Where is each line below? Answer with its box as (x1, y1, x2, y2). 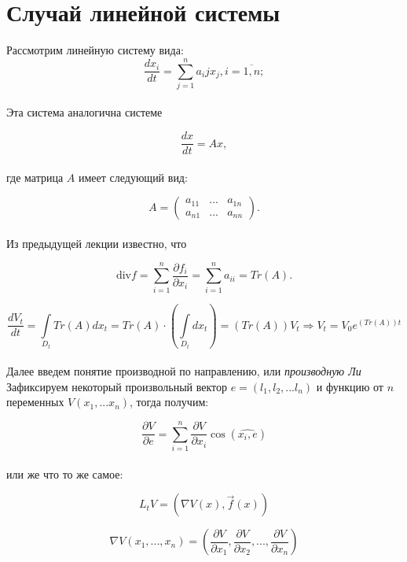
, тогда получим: (130, 394, 209, 410)
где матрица (6, 168, 64, 185)
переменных (6, 394, 64, 410)
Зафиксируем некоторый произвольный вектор (6, 378, 227, 394)
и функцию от (316, 378, 383, 394)
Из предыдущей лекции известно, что (6, 235, 187, 251)
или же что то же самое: (6, 465, 123, 482)
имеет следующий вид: (78, 168, 188, 185)
